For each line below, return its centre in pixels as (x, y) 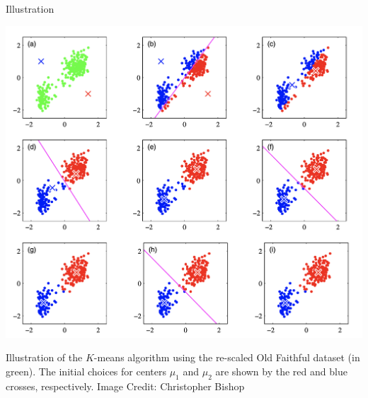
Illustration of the (44, 357)
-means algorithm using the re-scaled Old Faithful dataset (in (227, 357)
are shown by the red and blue (281, 371)
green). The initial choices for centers (86, 371)
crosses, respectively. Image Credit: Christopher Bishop (125, 386)
